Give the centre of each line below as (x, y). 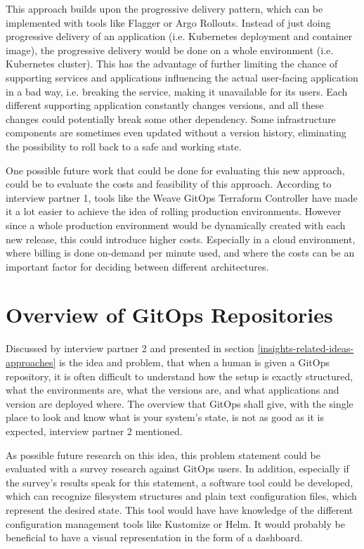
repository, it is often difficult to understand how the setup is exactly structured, (180, 376)
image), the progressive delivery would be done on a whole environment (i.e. (170, 50)
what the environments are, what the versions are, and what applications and (173, 390)
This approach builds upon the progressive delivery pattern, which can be (164, 8)
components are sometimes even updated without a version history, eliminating (176, 133)
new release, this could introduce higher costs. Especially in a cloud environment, (181, 239)
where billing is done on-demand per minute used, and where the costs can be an (180, 253)
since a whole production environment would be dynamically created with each (176, 225)
